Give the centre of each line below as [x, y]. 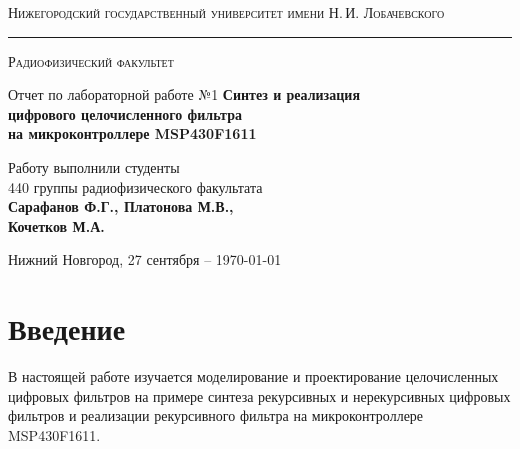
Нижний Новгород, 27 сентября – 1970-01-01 [145, 259]
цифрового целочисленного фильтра [125, 113]
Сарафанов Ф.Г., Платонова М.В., [121, 206]
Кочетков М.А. [56, 225]
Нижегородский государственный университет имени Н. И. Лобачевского [226, 12]
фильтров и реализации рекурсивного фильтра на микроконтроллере [216, 415]
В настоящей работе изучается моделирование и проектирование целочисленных [253, 376]
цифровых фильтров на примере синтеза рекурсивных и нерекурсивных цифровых [259, 395]
